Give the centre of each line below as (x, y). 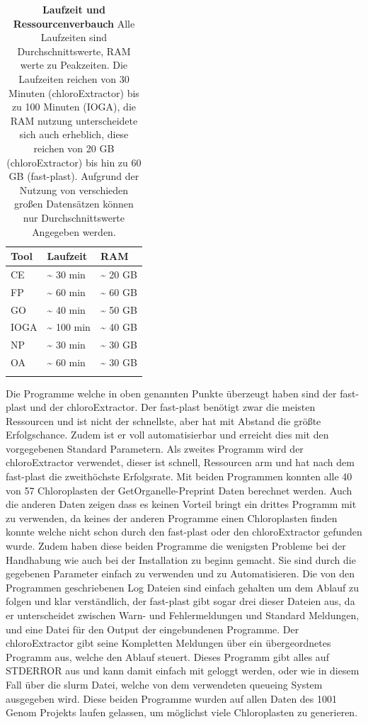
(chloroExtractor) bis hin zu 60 (74, 162)
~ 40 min (66, 309)
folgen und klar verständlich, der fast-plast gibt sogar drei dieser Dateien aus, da (180, 601)
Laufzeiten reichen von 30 (74, 78)
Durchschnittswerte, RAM (74, 51)
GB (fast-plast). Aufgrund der (74, 176)
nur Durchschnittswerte (74, 217)
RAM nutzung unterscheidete (74, 120)
